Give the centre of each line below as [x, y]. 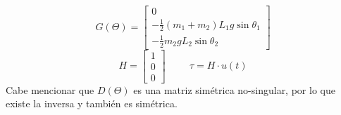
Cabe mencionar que [50, 89]
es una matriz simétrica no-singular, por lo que [234, 89]
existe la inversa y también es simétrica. [92, 103]
